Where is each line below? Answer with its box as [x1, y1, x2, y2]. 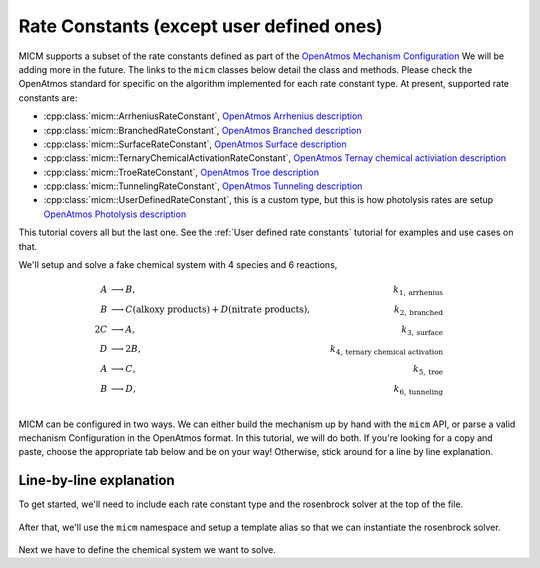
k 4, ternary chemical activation [330, 343, 444, 357]
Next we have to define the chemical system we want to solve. [18, 543, 277, 555]
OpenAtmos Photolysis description [43, 208, 187, 220]
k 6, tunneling [393, 383, 444, 397]
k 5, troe [412, 363, 444, 377]
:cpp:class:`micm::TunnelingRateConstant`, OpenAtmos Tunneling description [43, 180, 363, 192]
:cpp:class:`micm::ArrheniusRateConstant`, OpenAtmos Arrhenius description [43, 110, 363, 122]
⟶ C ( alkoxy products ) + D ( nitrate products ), [110, 303, 310, 315]
